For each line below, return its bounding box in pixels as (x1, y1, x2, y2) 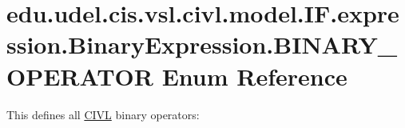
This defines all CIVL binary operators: (6, 106, 200, 122)
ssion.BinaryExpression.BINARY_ (6, 28, 398, 61)
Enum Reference (161, 59, 347, 92)
